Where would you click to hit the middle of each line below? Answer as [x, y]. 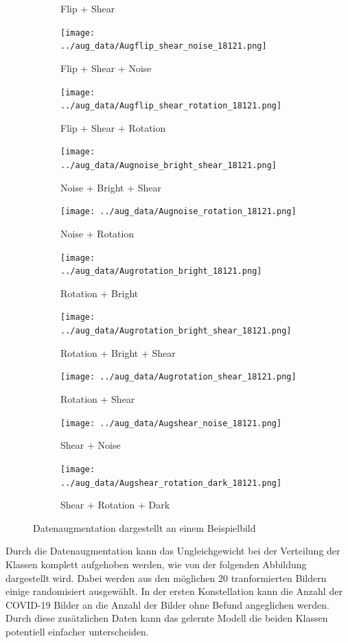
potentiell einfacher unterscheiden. [77, 631]
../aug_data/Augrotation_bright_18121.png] [161, 271]
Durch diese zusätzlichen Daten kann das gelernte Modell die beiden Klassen [167, 618]
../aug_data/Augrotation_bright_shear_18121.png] [176, 331]
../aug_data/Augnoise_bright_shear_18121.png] [169, 166]
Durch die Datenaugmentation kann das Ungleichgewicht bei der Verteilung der [173, 551]
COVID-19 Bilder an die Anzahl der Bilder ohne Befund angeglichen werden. [167, 604]
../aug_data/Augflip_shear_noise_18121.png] [164, 46]
